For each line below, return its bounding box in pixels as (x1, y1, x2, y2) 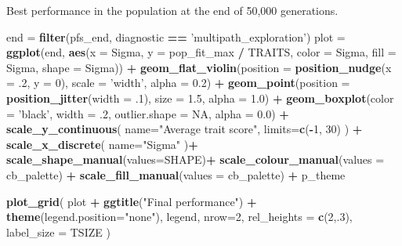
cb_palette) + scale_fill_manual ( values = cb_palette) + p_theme (6, 166, 346, 183)
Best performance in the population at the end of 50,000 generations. (6, 2, 339, 18)
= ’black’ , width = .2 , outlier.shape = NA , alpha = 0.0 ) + (6, 105, 289, 121)
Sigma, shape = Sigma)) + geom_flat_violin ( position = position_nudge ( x (6, 59, 392, 75)
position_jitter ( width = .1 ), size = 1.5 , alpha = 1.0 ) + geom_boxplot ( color (6, 89, 394, 106)
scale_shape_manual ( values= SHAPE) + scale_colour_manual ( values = (6, 151, 385, 168)
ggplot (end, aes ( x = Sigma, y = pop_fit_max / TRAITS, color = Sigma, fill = (6, 44, 397, 60)
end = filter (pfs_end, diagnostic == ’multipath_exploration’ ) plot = (6, 28, 346, 45)
